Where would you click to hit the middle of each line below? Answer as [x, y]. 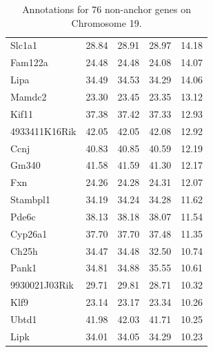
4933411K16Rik [43, 131]
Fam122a [29, 62]
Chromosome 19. [106, 22]
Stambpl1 [30, 199]
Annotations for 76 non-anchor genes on [106, 9]
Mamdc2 [29, 96]
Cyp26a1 [29, 233]
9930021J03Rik [42, 285]
